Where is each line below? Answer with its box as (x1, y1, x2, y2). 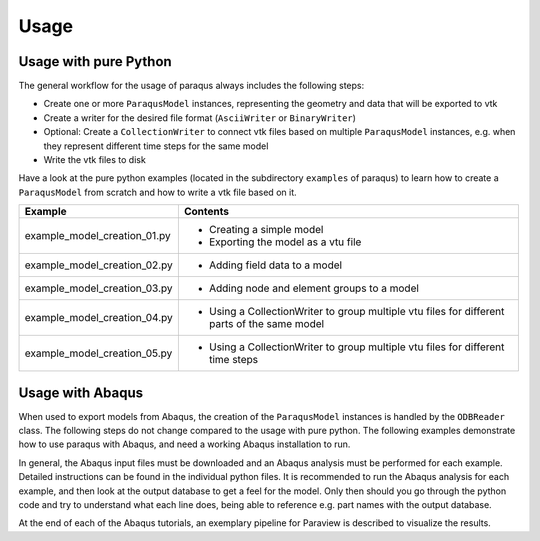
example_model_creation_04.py (24, 311, 174, 325)
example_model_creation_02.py (24, 258, 174, 272)
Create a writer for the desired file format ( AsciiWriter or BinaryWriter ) (43, 111, 357, 124)
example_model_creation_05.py (24, 346, 173, 360)
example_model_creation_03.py (24, 281, 173, 295)
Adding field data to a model (208, 258, 343, 272)
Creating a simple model (208, 223, 324, 237)
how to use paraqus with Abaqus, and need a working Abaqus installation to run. (18, 438, 351, 450)
